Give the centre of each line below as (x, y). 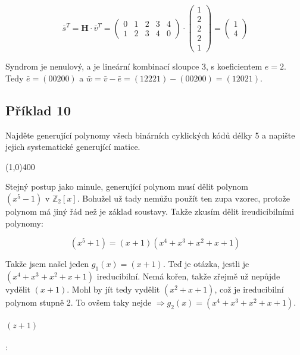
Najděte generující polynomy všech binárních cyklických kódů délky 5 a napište (150, 135)
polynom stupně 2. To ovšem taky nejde (79, 302)
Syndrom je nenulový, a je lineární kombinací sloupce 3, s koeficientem (134, 66)
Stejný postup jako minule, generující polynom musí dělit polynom (127, 186)
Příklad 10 (38, 110)
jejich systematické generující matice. (73, 147)
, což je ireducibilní (249, 289)
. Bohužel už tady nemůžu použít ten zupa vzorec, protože (183, 198)
